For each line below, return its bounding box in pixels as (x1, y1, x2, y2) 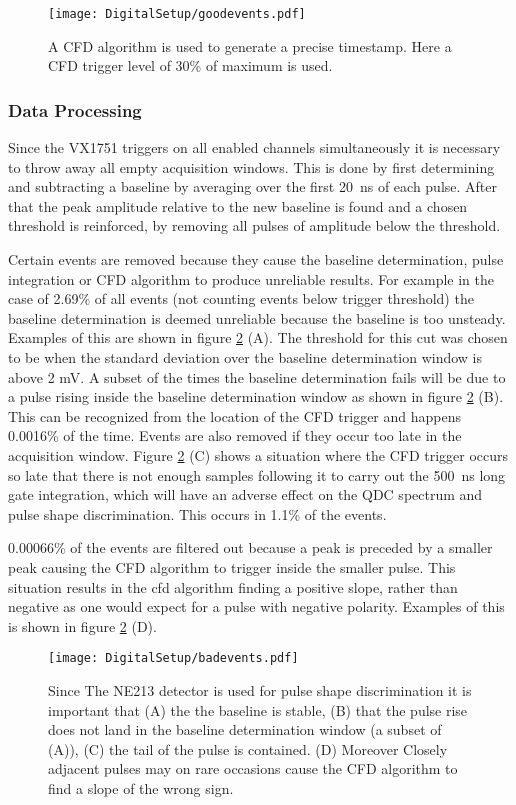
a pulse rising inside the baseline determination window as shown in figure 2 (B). (8, 386, 504, 407)
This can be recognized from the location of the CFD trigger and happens (8, 405, 461, 426)
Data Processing (8, 97, 142, 122)
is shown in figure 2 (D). (8, 615, 157, 636)
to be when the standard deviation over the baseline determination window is (8, 347, 483, 367)
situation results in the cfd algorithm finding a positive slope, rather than (8, 576, 458, 597)
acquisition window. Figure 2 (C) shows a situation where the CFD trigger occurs (8, 444, 509, 465)
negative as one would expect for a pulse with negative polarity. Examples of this (8, 596, 505, 617)
